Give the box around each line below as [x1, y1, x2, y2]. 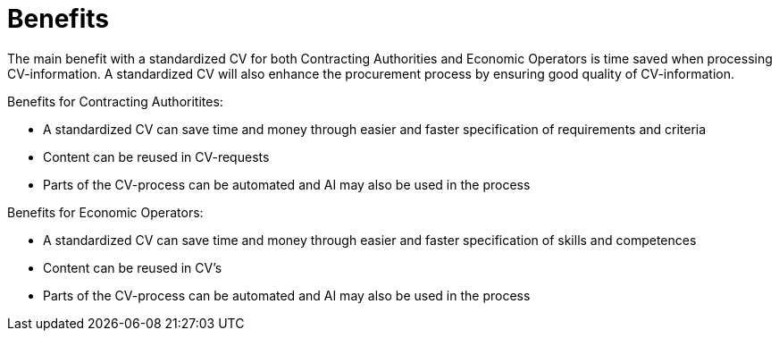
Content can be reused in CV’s [43, 259, 222, 275]
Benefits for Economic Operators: [7, 204, 204, 220]
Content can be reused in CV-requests [43, 148, 270, 165]
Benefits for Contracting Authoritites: [7, 93, 223, 109]
